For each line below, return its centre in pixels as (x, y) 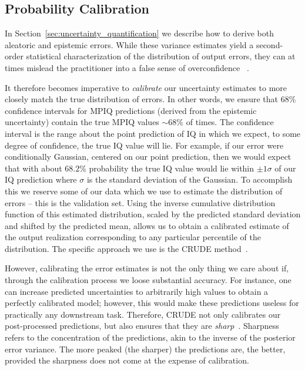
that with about (33, 168)
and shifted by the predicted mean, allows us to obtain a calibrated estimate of (147, 225)
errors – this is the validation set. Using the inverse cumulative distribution (140, 202)
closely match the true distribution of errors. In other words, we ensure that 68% (150, 99)
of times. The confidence (230, 122)
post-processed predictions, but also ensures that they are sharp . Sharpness (142, 326)
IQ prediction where (41, 179)
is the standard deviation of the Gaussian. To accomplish (190, 179)
